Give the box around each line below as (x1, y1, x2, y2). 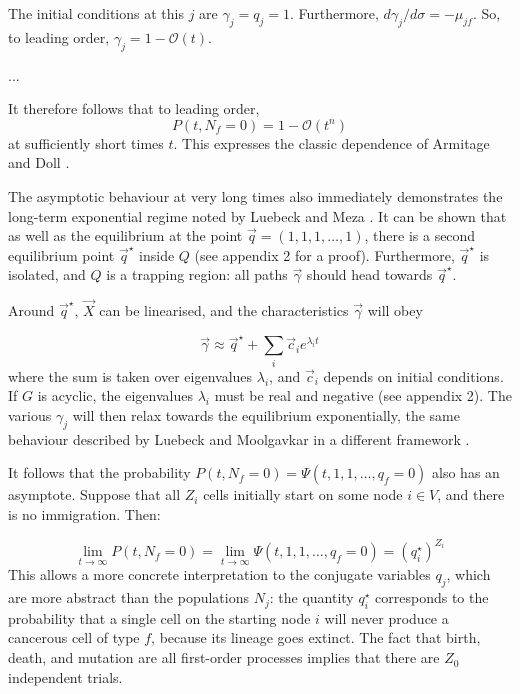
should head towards (306, 264, 433, 285)
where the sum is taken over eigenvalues (8, 365, 253, 386)
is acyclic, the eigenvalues (37, 385, 193, 406)
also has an (432, 462, 500, 483)
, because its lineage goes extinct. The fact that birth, (151, 627, 481, 648)
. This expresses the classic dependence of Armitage (173, 132, 490, 153)
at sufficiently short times (8, 132, 164, 153)
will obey (367, 300, 423, 321)
